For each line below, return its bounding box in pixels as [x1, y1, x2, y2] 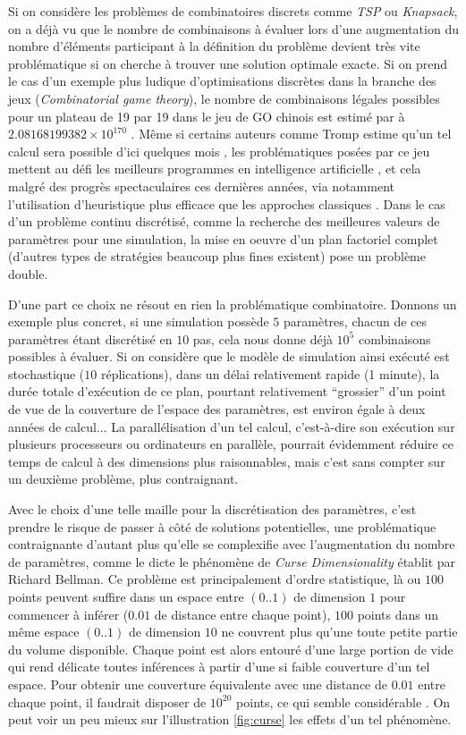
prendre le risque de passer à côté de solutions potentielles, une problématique [8, 517, 436, 536]
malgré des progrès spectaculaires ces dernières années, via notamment [8, 176, 394, 195]
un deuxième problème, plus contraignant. [8, 469, 239, 488]
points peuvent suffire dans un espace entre [8, 587, 244, 605]
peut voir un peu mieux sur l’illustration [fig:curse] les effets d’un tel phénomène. [8, 710, 452, 729]
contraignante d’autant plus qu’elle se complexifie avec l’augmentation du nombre [8, 535, 455, 553]
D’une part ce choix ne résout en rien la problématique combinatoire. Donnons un [8, 294, 457, 313]
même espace [8, 622, 80, 641]
